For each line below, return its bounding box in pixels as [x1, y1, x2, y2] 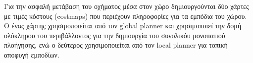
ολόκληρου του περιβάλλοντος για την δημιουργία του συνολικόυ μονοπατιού [4, 30, 225, 40]
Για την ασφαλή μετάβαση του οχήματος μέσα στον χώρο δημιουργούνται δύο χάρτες [4, 1, 249, 11]
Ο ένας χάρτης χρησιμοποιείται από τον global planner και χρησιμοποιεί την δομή [4, 20, 241, 31]
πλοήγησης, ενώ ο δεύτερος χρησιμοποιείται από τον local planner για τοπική [4, 40, 228, 50]
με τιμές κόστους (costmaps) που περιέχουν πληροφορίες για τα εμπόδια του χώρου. [4, 10, 247, 21]
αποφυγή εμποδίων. [4, 49, 59, 60]
